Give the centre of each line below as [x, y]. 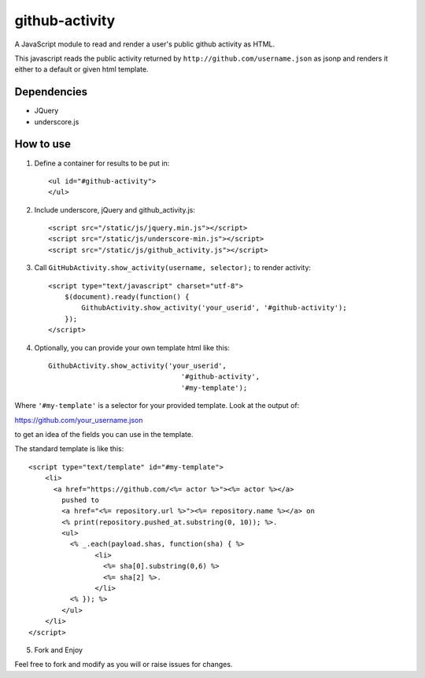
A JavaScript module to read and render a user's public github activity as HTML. [145, 44]
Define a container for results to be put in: [102, 163]
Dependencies [51, 92]
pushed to [81, 500]
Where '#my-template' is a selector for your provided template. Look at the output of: [157, 406]
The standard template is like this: [69, 449]
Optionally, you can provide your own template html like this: [132, 347]
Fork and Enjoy [58, 650]
